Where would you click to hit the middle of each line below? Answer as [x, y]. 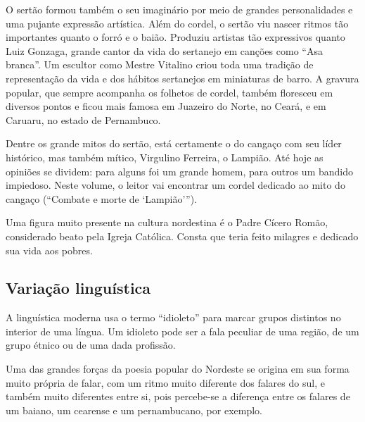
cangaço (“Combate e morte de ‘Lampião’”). [102, 198]
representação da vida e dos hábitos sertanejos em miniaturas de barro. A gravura [182, 78]
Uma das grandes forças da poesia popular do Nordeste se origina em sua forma [178, 369]
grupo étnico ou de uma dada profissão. [91, 345]
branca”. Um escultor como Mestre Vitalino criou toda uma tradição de [160, 64]
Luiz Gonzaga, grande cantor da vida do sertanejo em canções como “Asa [164, 50]
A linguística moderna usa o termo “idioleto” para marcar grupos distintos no [173, 317]
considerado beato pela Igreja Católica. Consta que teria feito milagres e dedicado [182, 236]
